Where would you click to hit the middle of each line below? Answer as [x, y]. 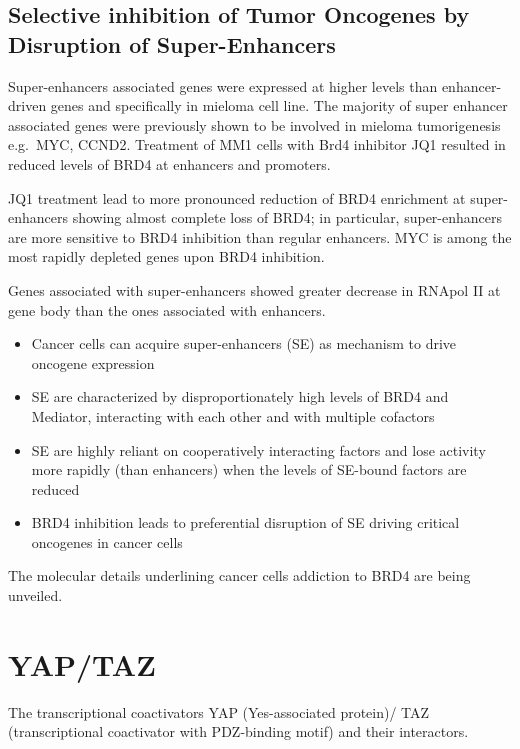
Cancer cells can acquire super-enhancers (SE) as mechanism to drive [244, 343]
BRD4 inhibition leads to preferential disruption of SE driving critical [245, 522]
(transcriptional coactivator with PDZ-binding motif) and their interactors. [238, 731]
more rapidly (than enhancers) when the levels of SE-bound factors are [249, 469]
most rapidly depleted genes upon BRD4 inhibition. [166, 256]
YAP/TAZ [82, 663]
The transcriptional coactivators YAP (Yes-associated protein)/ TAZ [219, 711]
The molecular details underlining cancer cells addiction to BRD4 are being [239, 575]
